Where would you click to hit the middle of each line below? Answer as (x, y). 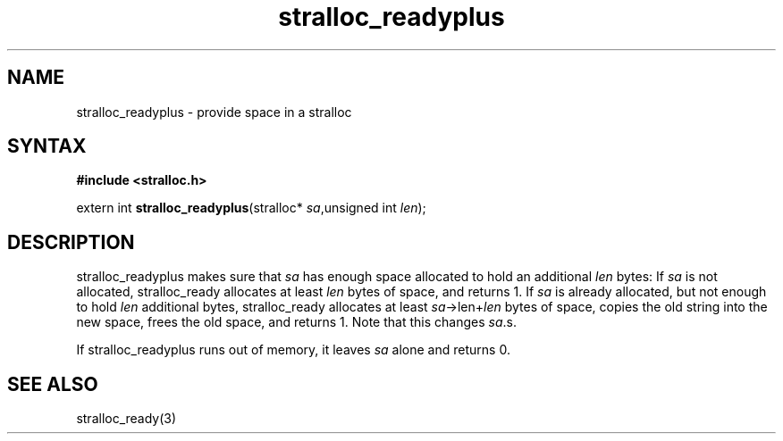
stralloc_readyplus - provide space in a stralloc (214, 112)
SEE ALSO (53, 384)
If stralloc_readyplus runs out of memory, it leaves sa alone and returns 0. (293, 350)
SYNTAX (47, 146)
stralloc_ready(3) (126, 419)
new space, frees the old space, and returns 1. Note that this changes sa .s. (296, 322)
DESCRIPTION (71, 242)
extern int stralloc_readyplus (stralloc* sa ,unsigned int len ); (251, 208)
